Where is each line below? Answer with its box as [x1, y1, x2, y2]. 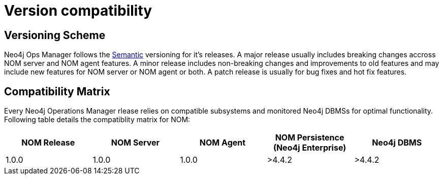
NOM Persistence [275, 132, 344, 143]
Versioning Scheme [4, 28, 106, 42]
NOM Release [21, 137, 75, 148]
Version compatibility [4, 2, 152, 19]
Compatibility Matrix [4, 85, 110, 98]
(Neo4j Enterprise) [273, 142, 346, 153]
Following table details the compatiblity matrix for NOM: [4, 115, 191, 124]
